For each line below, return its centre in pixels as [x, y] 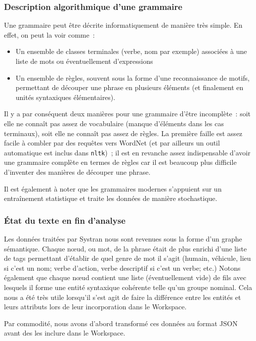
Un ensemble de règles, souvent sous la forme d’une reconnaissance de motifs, [132, 77]
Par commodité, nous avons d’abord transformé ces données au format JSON [121, 323]
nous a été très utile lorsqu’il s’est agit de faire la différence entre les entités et [123, 297]
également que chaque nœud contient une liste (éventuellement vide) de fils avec [125, 277]
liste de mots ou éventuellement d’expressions [84, 61]
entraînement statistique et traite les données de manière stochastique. [111, 198]
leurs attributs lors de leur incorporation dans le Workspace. [95, 307]
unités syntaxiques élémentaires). [65, 97]
